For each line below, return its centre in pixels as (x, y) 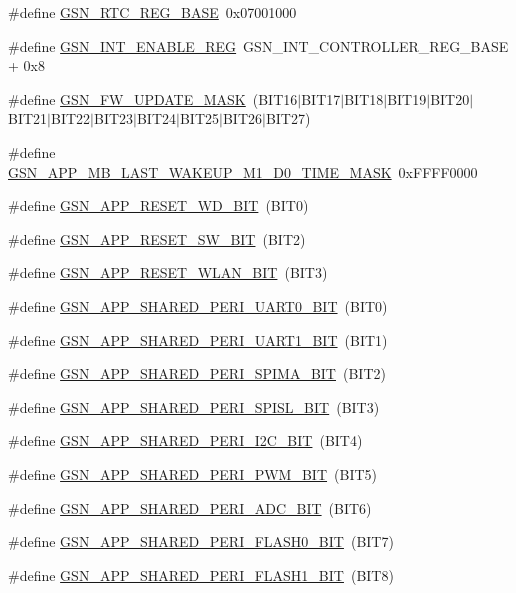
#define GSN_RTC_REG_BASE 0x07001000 (152, 12)
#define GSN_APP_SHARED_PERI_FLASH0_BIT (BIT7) (201, 541)
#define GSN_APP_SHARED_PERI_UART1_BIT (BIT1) (198, 339)
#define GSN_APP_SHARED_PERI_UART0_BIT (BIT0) (198, 305)
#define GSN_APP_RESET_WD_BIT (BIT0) (158, 205)
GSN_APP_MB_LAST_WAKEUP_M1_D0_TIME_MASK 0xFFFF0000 (243, 171)
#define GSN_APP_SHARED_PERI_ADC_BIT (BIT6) (190, 507)
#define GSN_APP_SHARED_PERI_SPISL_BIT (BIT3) (194, 406)
